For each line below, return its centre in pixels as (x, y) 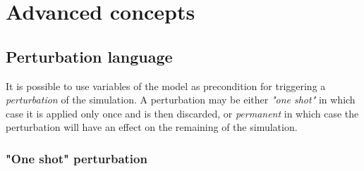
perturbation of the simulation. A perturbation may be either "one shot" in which (181, 100)
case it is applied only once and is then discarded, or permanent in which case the (182, 113)
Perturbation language (89, 56)
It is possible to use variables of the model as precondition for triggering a (166, 85)
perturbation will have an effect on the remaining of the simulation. (152, 127)
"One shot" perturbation (77, 158)
